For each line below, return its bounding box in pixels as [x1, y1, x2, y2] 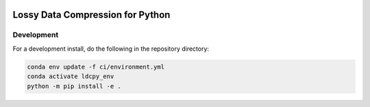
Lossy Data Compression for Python [12, 9, 171, 21]
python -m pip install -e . [27, 82, 121, 90]
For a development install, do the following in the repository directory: [12, 45, 209, 53]
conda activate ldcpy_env [27, 73, 114, 80]
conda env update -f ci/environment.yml [27, 62, 164, 71]
